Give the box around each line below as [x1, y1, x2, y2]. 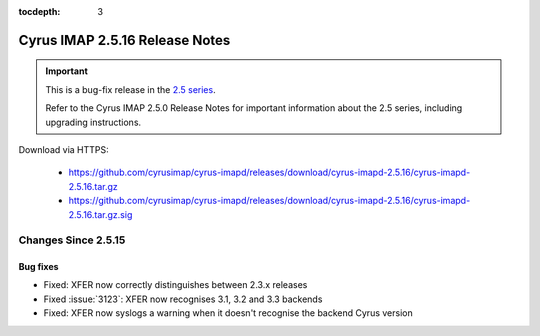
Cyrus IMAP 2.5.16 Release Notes [18, 31, 231, 49]
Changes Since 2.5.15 [18, 233, 126, 247]
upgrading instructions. [45, 116, 142, 128]
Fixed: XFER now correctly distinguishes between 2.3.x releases [43, 279, 308, 291]
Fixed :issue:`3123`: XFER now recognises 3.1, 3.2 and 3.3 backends [43, 293, 323, 305]
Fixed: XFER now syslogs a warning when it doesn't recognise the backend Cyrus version [43, 307, 414, 319]
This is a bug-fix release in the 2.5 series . [45, 83, 216, 95]
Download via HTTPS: [18, 143, 109, 155]
